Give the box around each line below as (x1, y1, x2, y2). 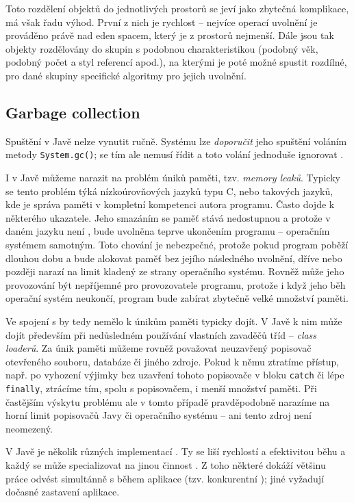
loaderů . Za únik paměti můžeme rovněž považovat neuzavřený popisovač (5, 341, 312, 355)
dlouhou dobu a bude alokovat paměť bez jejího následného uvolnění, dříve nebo (5, 250, 342, 265)
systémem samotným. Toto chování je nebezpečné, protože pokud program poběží (5, 237, 349, 251)
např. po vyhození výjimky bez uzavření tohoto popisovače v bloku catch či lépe (5, 367, 344, 382)
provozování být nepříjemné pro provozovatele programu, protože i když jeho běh (5, 277, 346, 292)
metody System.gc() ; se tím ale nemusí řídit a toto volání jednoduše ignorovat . (5, 147, 344, 162)
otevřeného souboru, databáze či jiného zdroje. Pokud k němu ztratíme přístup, (5, 354, 340, 368)
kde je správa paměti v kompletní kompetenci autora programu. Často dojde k (5, 197, 335, 211)
